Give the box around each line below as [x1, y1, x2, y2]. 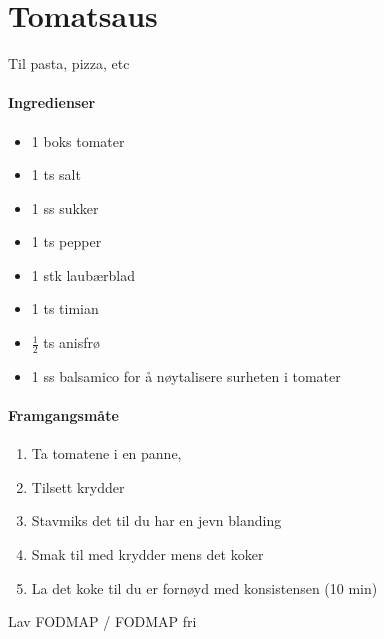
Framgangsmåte [8, 405, 119, 426]
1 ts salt [31, 164, 81, 185]
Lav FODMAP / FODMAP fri [8, 611, 197, 632]
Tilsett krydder [31, 476, 125, 497]
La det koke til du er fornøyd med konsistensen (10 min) [31, 577, 378, 598]
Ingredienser [8, 92, 96, 113]
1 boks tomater [31, 130, 125, 151]
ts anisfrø [43, 332, 100, 353]
